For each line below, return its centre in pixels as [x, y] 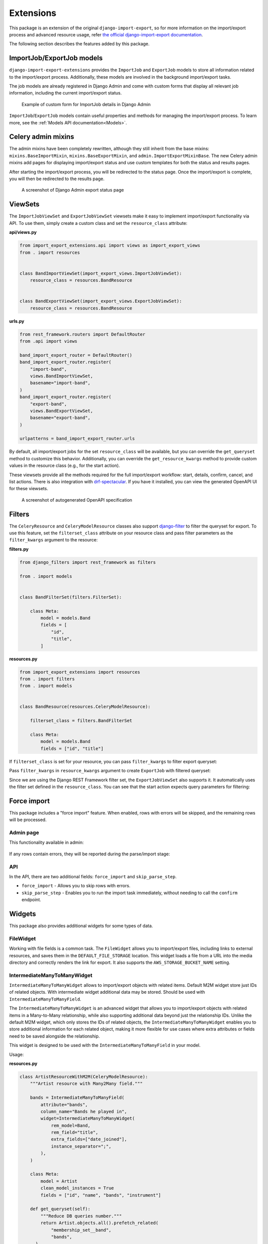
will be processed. [28, 820]
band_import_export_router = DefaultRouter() [76, 355]
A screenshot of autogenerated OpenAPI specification [77, 500]
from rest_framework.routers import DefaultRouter [83, 334]
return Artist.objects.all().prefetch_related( [100, 1223]
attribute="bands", [64, 1104]
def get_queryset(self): [60, 1209]
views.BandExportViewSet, [62, 411]
